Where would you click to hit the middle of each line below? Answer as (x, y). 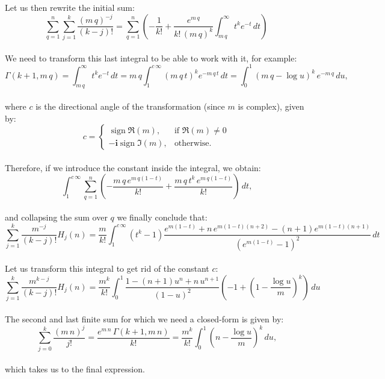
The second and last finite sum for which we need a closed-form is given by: (144, 318)
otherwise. (193, 143)
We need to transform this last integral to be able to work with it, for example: (151, 58)
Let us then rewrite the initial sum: (70, 7)
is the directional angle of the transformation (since (130, 106)
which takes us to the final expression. (75, 369)
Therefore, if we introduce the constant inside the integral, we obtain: (133, 167)
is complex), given (271, 106)
